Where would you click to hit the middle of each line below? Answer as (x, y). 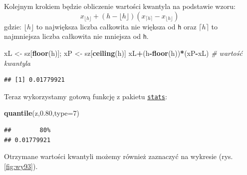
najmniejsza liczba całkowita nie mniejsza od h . (76, 36)
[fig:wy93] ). (21, 166)
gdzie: (13, 26)
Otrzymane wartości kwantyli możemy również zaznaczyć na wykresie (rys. (119, 156)
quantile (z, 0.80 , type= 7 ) (42, 113)
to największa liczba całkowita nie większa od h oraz (116, 26)
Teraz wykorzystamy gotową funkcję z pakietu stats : (86, 96)
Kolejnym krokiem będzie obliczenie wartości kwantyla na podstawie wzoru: (120, 6)
